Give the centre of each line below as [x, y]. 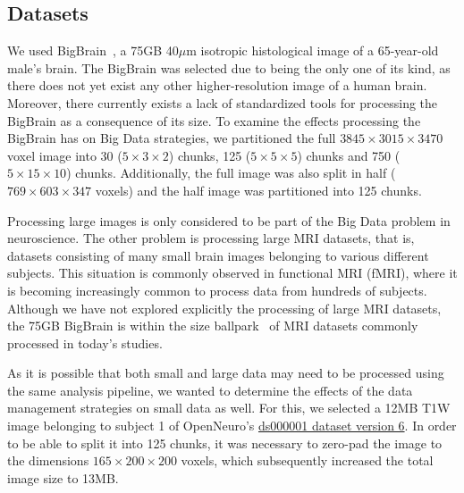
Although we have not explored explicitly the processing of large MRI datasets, [224, 308]
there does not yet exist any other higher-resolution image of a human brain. [217, 85]
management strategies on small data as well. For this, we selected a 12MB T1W [229, 408]
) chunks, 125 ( [210, 155]
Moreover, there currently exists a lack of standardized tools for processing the [223, 102]
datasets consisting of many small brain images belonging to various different [218, 255]
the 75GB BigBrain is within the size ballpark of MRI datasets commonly [213, 326]
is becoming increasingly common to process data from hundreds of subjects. [217, 290]
